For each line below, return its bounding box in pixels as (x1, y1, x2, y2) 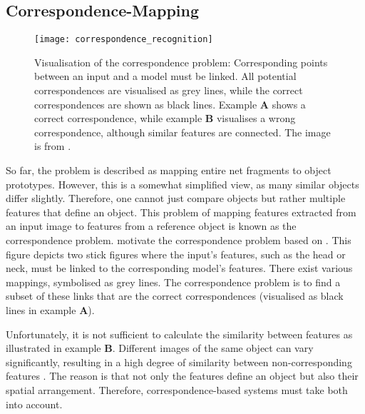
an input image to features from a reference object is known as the (6, 218, 297, 233)
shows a (272, 96, 306, 111)
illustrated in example (6, 340, 101, 355)
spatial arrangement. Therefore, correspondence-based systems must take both (6, 382, 348, 397)
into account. (6, 396, 63, 411)
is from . (34, 138, 71, 153)
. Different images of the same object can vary (112, 340, 314, 355)
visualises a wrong (216, 111, 296, 126)
